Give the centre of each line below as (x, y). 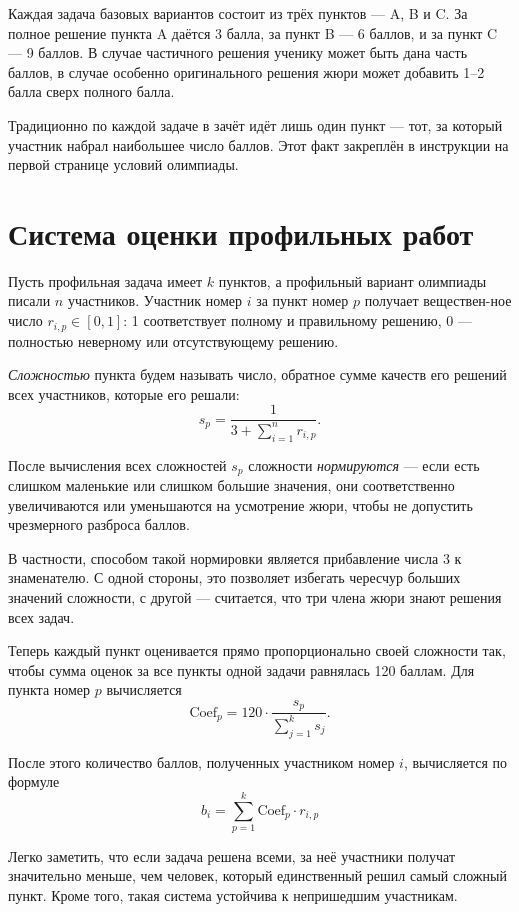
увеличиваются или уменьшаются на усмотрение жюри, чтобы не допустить (240, 504)
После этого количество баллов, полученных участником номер (201, 761)
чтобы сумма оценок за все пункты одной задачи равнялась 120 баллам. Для (241, 669)
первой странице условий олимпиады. (123, 164)
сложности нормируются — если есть (364, 464)
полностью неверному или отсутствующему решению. (173, 340)
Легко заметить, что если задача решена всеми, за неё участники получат (232, 855)
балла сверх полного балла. (91, 91)
